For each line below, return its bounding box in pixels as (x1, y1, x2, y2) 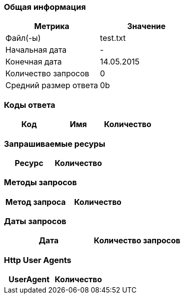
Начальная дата (5, 45, 67, 55)
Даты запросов (4, 216, 66, 226)
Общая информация (4, 2, 86, 12)
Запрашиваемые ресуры (4, 138, 105, 149)
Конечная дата (5, 57, 62, 67)
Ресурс (15, 158, 44, 168)
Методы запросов (4, 177, 77, 188)
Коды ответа (4, 99, 56, 110)
